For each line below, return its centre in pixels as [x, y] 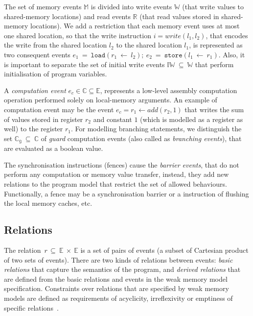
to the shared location [149, 45]
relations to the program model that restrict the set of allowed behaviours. [115, 183]
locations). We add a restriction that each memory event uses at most [135, 26]
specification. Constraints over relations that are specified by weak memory [116, 288]
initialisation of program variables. [56, 74]
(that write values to [213, 6]
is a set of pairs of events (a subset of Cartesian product [164, 250]
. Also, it [232, 54]
